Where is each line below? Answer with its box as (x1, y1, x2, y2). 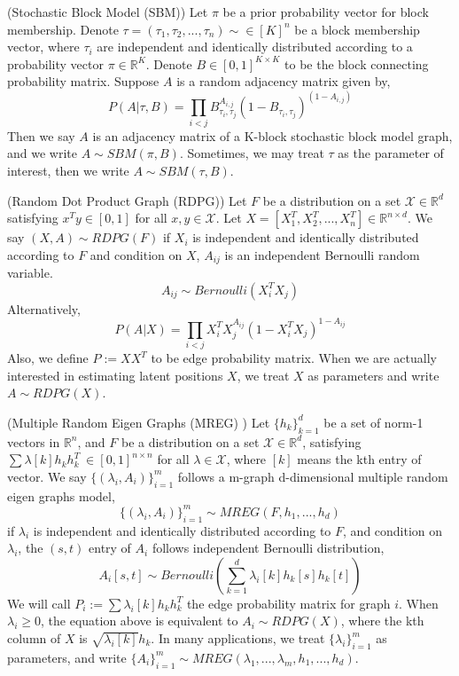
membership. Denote (7, 20, 119, 38)
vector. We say (7, 467, 87, 485)
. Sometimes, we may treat (179, 144, 324, 162)
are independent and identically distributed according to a (97, 37, 413, 56)
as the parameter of (338, 144, 444, 162)
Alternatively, (7, 299, 81, 318)
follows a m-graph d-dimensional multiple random (177, 467, 448, 485)
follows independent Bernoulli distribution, (152, 538, 385, 557)
